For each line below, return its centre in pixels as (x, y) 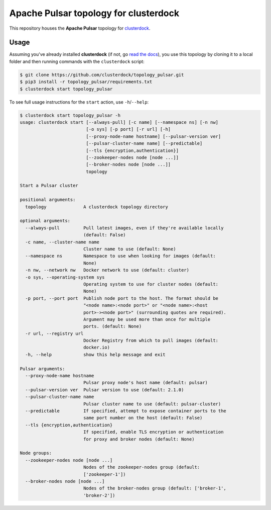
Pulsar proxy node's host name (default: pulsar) (146, 383)
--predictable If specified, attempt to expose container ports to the (126, 411)
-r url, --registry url (54, 333)
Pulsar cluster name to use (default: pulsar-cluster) (152, 404)
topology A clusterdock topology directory (97, 207)
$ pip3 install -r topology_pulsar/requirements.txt (86, 82)
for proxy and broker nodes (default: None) (139, 439)
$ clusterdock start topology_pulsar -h (70, 115)
